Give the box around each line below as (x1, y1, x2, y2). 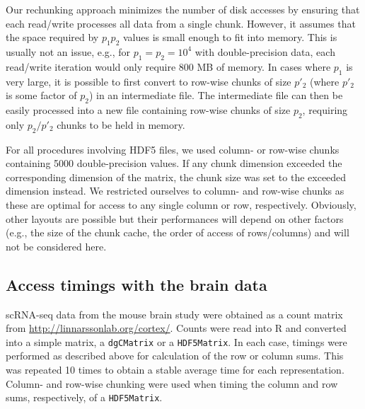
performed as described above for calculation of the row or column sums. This (6, 348, 344, 363)
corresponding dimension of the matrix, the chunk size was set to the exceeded (6, 169, 347, 184)
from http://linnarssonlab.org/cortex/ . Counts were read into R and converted (6, 321, 347, 335)
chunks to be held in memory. (57, 117, 185, 132)
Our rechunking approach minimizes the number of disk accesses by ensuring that (6, 2, 360, 16)
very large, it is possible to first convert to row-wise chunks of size (6, 74, 291, 88)
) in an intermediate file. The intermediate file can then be (88, 88, 343, 103)
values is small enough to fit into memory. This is (123, 30, 337, 45)
